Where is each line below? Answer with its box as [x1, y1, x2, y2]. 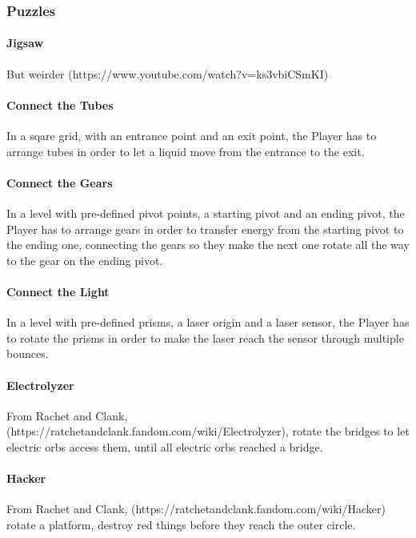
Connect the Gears [6, 174, 113, 191]
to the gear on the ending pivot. [6, 251, 163, 268]
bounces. [6, 345, 49, 362]
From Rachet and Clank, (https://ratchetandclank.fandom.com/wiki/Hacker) [6, 500, 386, 517]
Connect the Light [6, 283, 110, 299]
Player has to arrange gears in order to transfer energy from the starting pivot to [6, 220, 404, 237]
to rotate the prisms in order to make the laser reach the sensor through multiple [6, 329, 404, 346]
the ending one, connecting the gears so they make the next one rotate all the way [6, 236, 410, 253]
